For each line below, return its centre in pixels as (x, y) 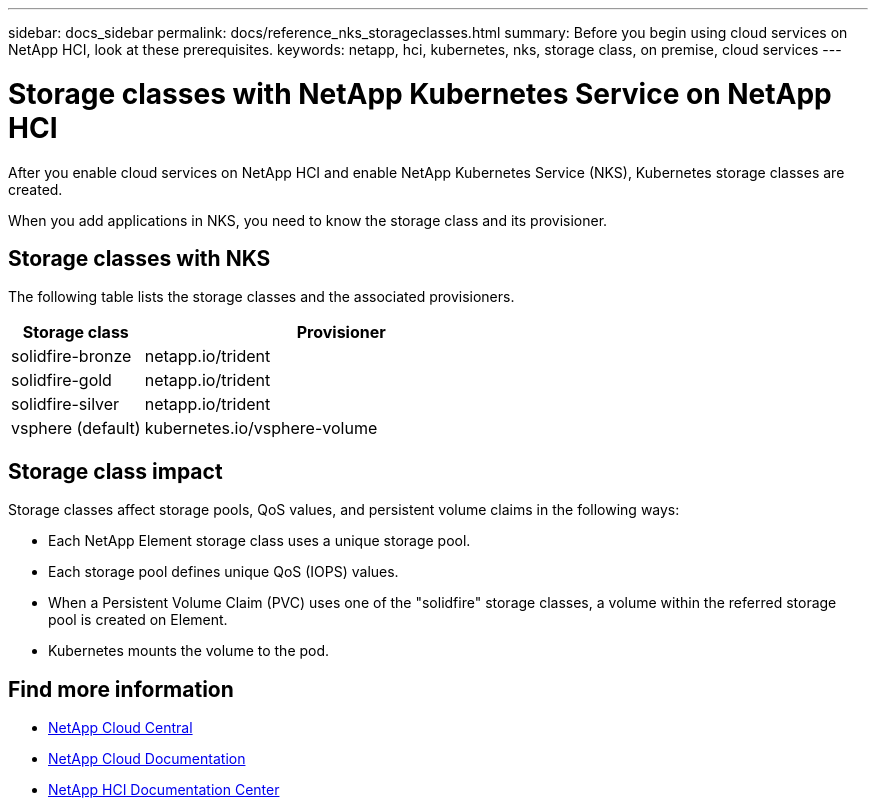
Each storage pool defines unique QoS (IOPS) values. (223, 572)
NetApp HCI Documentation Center (164, 790)
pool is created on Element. (138, 620)
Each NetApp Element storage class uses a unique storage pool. (259, 541)
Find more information (121, 689)
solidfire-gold (61, 380)
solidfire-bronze (71, 356)
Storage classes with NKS (139, 258)
